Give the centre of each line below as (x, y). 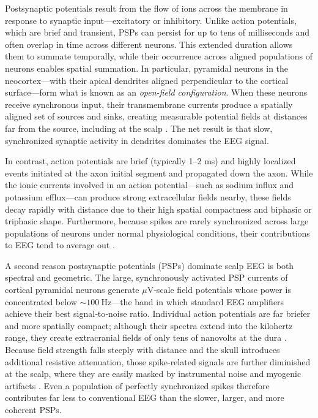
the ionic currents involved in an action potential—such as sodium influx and (150, 185)
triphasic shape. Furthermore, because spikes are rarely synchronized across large (157, 221)
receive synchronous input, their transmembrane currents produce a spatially (149, 104)
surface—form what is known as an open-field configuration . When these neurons (156, 92)
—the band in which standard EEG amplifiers (198, 301)
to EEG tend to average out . (60, 245)
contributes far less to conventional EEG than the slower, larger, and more (145, 397)
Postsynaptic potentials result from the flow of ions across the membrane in (146, 8)
